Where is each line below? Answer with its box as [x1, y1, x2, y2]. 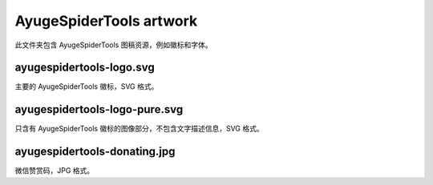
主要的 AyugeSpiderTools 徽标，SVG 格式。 [14, 82, 159, 91]
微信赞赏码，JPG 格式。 [14, 166, 95, 175]
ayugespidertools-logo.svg [14, 61, 156, 74]
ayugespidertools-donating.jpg [14, 145, 176, 159]
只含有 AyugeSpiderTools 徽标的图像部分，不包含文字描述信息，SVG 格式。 [14, 124, 264, 134]
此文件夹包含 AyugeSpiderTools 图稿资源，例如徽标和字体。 [14, 40, 212, 50]
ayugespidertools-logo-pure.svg [14, 103, 184, 116]
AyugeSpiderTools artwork [14, 12, 198, 30]
